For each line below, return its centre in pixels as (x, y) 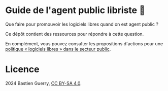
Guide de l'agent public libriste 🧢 (75, 10)
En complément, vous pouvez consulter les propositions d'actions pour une (84, 43)
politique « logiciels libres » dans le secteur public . (58, 49)
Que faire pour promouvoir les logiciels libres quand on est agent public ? (82, 24)
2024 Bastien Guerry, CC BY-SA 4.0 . (44, 83)
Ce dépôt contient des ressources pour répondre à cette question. (75, 34)
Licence (22, 69)
